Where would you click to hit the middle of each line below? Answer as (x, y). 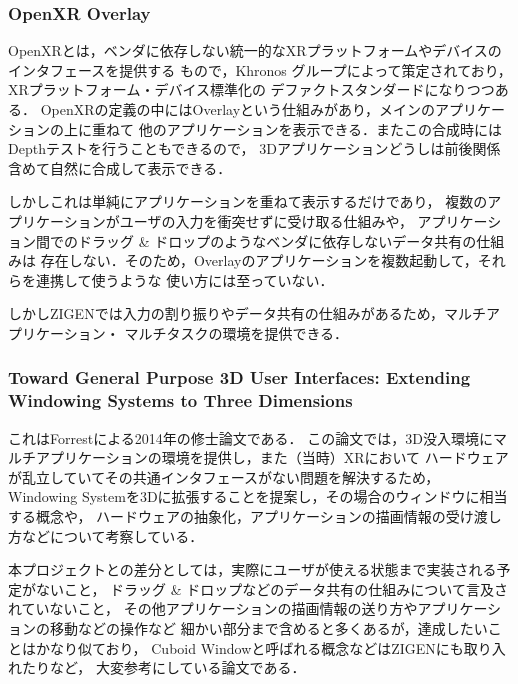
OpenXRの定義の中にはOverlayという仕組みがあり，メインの (238, 109)
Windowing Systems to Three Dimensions (180, 400)
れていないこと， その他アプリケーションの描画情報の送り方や (213, 608)
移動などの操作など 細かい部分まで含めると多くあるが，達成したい (268, 628)
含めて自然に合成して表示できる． (120, 167)
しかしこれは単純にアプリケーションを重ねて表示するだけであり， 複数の (248, 201)
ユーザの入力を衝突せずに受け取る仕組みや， (266, 220)
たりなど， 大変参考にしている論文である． (163, 667)
